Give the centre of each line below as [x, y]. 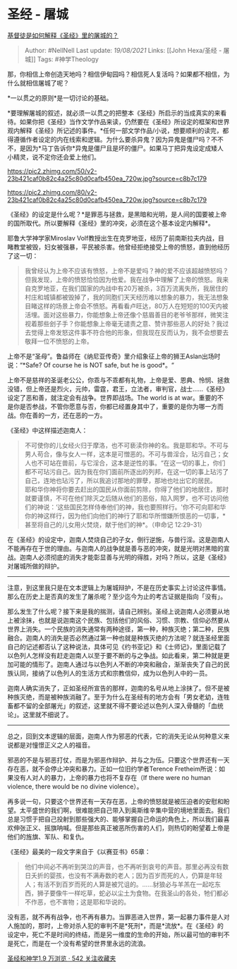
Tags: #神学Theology [68, 59]
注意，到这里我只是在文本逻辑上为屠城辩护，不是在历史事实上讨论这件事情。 [119, 587]
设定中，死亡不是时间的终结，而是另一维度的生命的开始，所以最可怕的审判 [115, 934]
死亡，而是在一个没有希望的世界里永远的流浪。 [81, 943]
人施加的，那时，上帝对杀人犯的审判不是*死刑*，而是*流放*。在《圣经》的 [116, 925]
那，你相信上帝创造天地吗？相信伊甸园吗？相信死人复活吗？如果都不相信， [115, 74]
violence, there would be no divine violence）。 [75, 786]
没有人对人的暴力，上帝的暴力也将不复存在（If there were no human [112, 777]
